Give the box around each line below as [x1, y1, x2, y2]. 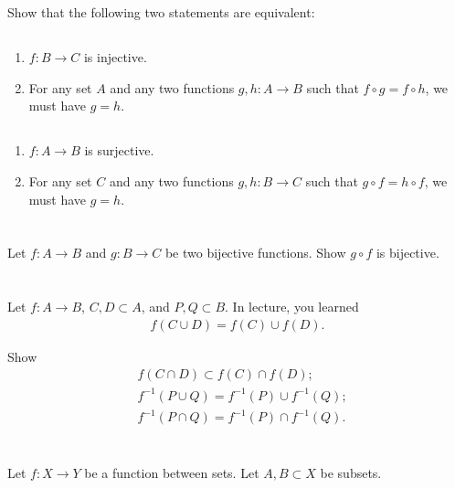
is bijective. [376, 243, 439, 262]
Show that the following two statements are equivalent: [7, 3, 315, 22]
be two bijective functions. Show [164, 243, 346, 262]
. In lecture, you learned [225, 297, 359, 316]
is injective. [83, 48, 147, 67]
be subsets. [320, 462, 382, 482]
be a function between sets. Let [84, 462, 259, 482]
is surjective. [84, 141, 154, 160]
